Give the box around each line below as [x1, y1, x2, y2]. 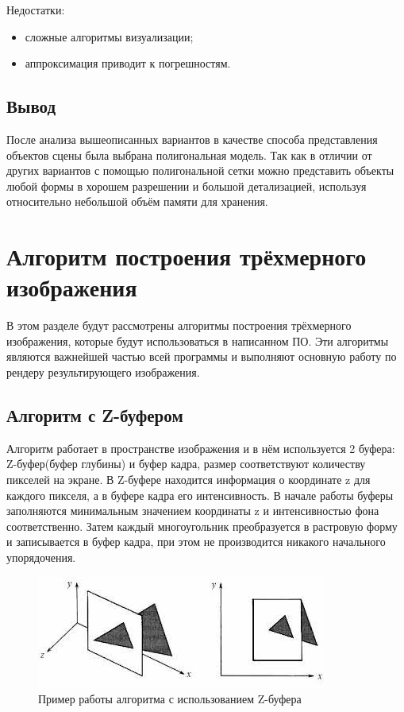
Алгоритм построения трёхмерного [6, 240, 367, 273]
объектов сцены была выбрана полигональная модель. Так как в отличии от [6, 146, 372, 163]
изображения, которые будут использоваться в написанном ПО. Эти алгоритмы [6, 332, 389, 349]
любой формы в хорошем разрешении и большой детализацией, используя [6, 177, 367, 194]
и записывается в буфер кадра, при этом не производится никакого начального [6, 533, 386, 550]
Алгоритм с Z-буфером [6, 403, 183, 428]
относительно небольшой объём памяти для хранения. [6, 193, 268, 210]
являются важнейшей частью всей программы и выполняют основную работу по [6, 348, 397, 365]
